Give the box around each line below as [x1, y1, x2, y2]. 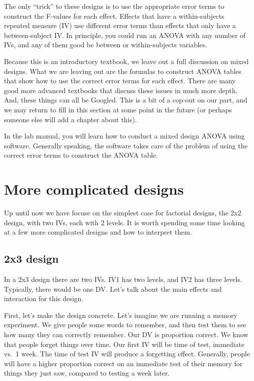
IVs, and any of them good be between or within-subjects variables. [4, 39, 207, 50]
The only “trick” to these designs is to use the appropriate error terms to [4, 1, 224, 11]
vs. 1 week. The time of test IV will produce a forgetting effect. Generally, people [4, 348, 250, 359]
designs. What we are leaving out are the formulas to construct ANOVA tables [4, 66, 242, 76]
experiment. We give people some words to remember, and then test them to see [4, 319, 247, 330]
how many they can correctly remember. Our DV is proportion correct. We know [4, 329, 249, 339]
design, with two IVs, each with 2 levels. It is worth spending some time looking [4, 217, 245, 227]
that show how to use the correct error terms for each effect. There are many [4, 75, 236, 86]
